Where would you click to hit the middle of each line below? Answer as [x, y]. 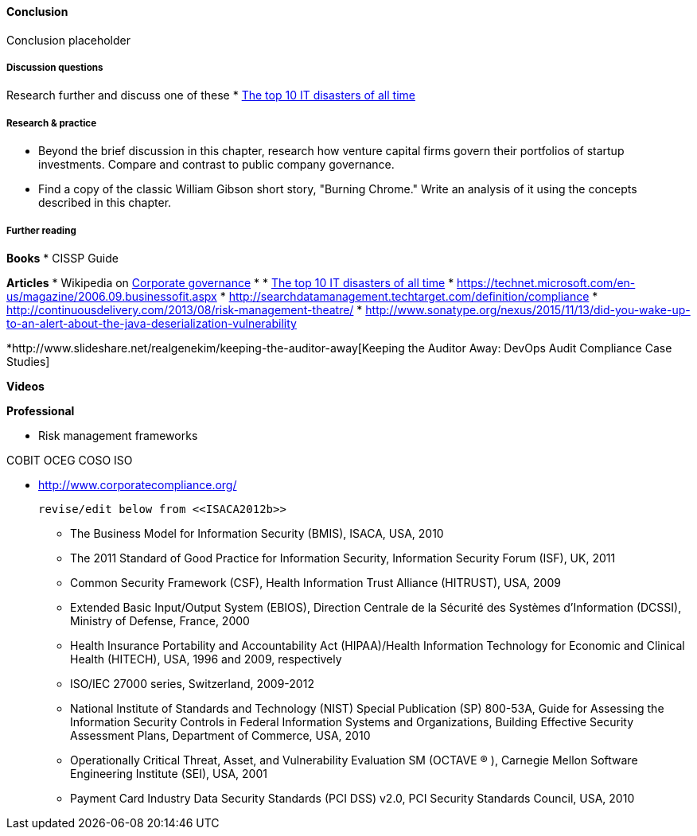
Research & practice [52, 123]
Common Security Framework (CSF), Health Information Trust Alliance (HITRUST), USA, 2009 [315, 582]
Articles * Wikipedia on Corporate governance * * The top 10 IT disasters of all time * [230, 282]
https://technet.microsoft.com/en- [546, 282]
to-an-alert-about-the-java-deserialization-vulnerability [152, 323]
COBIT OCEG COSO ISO [70, 460]
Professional [41, 410]
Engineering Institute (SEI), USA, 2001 [169, 773]
